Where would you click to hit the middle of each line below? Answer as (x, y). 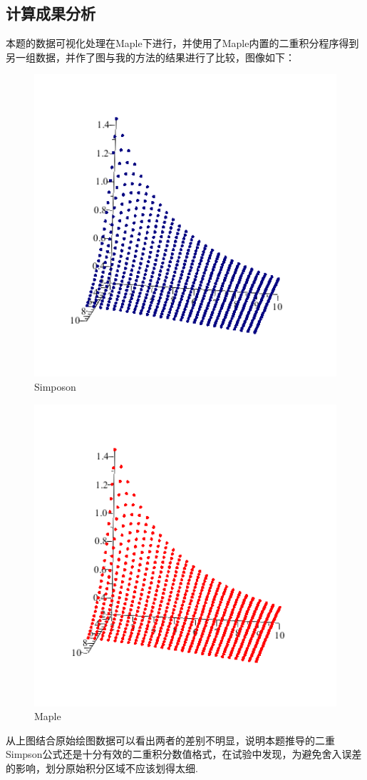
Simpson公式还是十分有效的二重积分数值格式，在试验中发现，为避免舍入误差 (184, 754)
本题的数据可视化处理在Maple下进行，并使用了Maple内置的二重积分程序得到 (182, 43)
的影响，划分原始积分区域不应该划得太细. (102, 768)
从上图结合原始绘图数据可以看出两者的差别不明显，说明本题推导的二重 (170, 740)
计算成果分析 (51, 13)
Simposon (55, 386)
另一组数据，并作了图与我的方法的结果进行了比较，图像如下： (150, 57)
